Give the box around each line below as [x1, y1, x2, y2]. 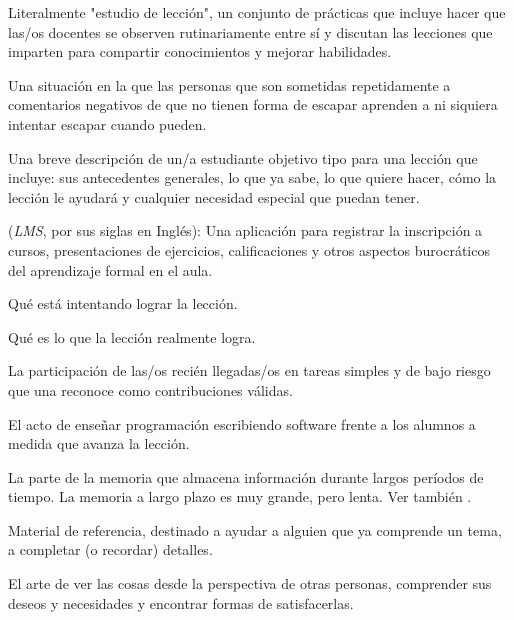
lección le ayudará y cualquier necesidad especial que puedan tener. [8, 186, 420, 207]
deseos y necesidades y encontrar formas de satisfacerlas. [8, 592, 354, 613]
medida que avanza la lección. [8, 433, 190, 454]
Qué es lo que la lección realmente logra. [8, 326, 256, 347]
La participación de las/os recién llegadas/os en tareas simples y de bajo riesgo [8, 360, 491, 381]
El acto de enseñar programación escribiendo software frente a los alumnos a [8, 413, 476, 434]
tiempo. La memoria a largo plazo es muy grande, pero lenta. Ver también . [8, 486, 472, 507]
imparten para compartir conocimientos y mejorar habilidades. [8, 41, 392, 62]
